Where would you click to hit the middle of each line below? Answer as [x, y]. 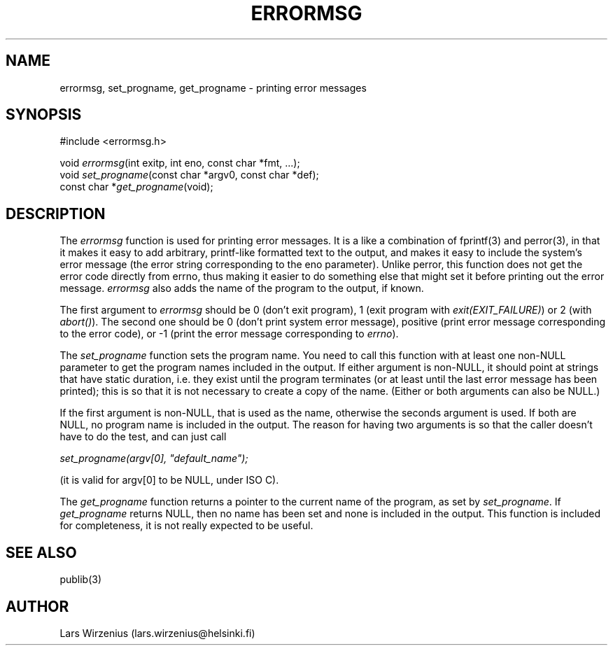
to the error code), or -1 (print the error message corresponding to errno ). [229, 334]
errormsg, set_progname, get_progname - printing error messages [213, 87]
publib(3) [81, 580]
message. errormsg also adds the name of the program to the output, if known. [242, 288]
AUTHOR [37, 606]
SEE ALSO [41, 552]
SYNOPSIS [44, 115]
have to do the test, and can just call [143, 437]
